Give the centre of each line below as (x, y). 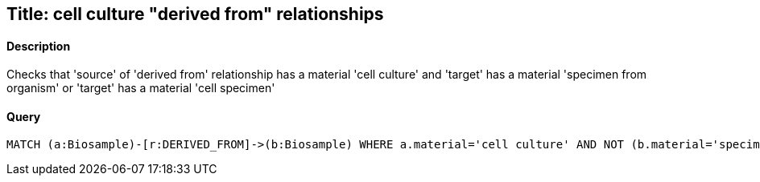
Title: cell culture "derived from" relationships (195, 14)
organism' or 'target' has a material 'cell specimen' (141, 88)
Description (39, 46)
